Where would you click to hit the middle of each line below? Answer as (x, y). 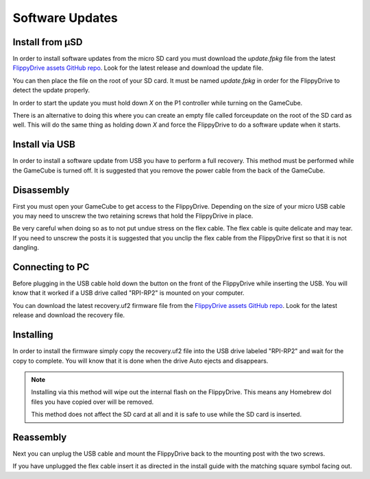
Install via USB (44, 145)
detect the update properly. (51, 90)
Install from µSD (48, 42)
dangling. (26, 248)
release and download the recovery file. (69, 315)
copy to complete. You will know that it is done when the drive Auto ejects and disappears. (140, 361)
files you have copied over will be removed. (92, 402)
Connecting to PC (51, 267)
